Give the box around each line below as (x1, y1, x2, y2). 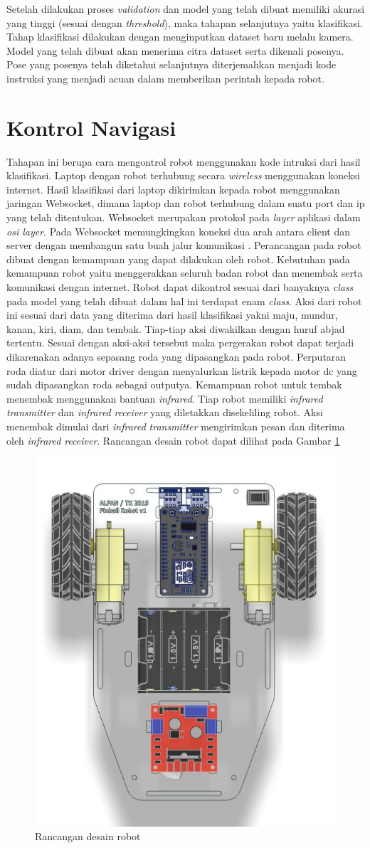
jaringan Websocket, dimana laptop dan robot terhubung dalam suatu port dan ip (6, 196, 365, 211)
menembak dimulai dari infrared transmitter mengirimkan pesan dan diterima (6, 418, 345, 433)
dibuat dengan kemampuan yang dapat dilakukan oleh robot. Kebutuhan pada (6, 251, 350, 266)
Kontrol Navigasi (6, 112, 176, 142)
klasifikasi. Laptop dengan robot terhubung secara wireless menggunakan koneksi (6, 168, 360, 183)
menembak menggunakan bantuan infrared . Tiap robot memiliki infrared (6, 391, 323, 406)
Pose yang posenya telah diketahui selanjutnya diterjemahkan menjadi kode (6, 57, 337, 72)
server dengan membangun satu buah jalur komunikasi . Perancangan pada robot (6, 238, 361, 253)
